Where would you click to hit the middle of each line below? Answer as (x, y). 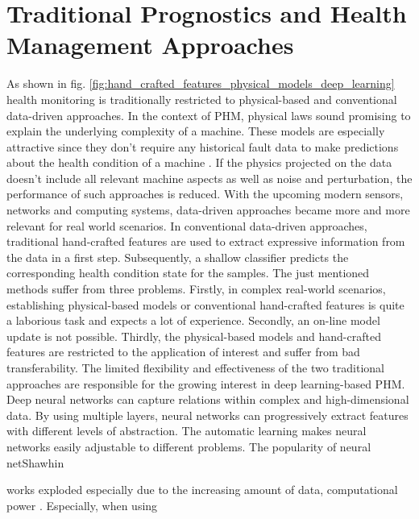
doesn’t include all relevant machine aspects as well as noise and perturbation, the (209, 178)
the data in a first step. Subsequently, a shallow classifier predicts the (178, 257)
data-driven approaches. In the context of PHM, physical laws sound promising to (209, 115)
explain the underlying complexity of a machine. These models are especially (196, 131)
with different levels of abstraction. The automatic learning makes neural (187, 431)
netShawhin (35, 462)
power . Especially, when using (82, 505)
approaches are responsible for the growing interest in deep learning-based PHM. (206, 383)
